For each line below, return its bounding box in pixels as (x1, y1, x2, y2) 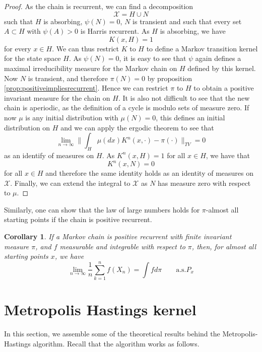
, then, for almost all (191, 241, 256, 251)
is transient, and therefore (28, 73, 108, 83)
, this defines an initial (156, 112, 225, 122)
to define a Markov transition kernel (146, 43, 258, 53)
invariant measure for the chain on (4, 92, 110, 103)
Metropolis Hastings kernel (4, 299, 196, 320)
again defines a (195, 53, 241, 63)
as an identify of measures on (4, 150, 94, 160)
